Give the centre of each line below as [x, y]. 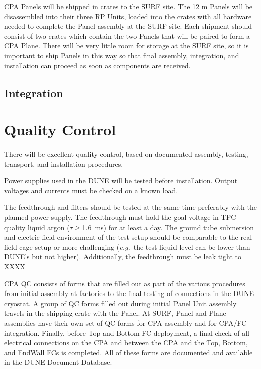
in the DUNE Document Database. [58, 362]
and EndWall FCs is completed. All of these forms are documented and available [128, 352]
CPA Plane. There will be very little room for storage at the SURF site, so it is [126, 46]
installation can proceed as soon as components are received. [97, 65]
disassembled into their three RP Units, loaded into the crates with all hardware [128, 16]
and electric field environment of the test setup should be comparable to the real [128, 237]
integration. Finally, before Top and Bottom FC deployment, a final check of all [127, 333]
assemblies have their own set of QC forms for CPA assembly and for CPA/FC [125, 322]
